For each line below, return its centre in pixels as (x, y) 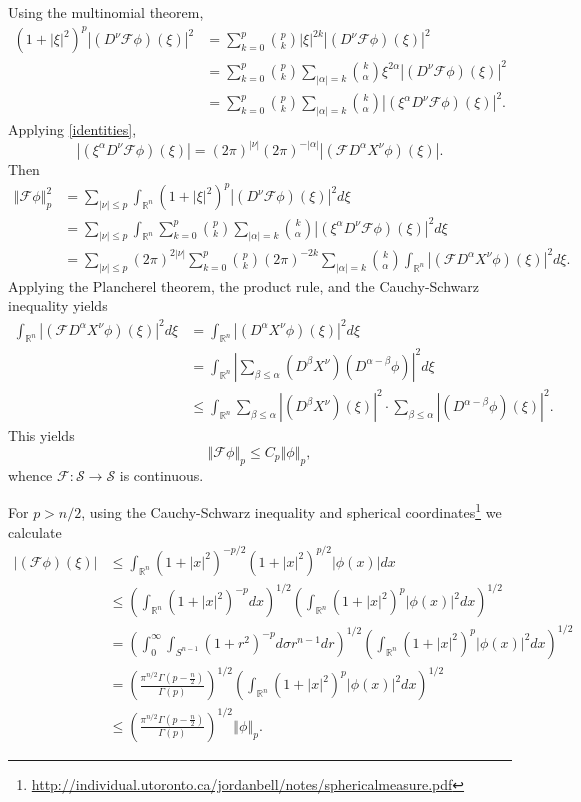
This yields (41, 435)
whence (30, 474)
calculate (35, 531)
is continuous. (161, 474)
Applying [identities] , (72, 128)
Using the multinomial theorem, (106, 12)
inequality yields (58, 305)
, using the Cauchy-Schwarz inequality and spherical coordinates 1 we (291, 511)
